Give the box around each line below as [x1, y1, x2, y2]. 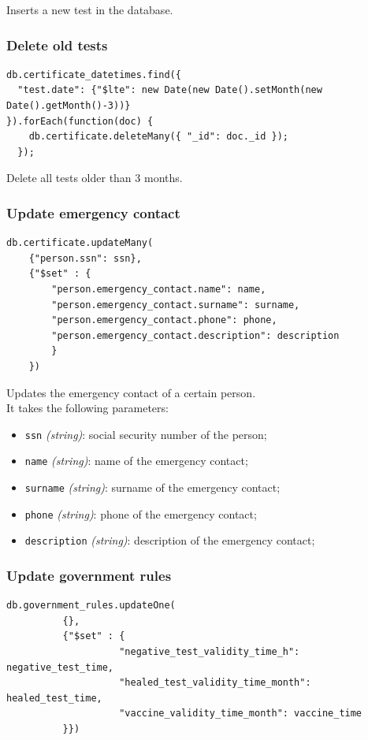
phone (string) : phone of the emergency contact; [24, 505, 257, 522]
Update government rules [6, 565, 172, 585]
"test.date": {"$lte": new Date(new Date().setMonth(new [17, 84, 322, 96]
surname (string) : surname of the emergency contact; [24, 479, 281, 496]
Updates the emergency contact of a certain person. [6, 384, 256, 400]
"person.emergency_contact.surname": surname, [51, 299, 300, 311]
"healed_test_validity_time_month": [119, 677, 311, 689]
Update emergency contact [6, 203, 180, 222]
